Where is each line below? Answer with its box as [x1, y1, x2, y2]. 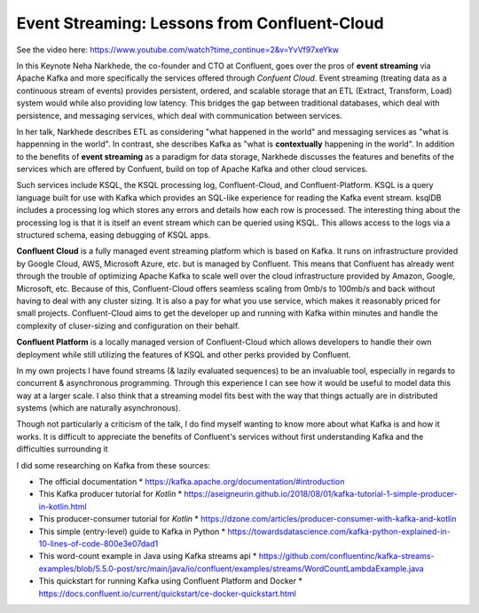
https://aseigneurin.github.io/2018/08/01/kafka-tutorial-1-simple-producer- [184, 489, 459, 499]
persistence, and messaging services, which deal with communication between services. [16, 110, 343, 121]
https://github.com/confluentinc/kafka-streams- [258, 551, 435, 562]
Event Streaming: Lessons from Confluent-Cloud [16, 13, 385, 33]
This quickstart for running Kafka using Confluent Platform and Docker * [38, 576, 303, 586]
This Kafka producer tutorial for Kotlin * [38, 489, 183, 499]
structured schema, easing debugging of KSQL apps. [16, 230, 211, 240]
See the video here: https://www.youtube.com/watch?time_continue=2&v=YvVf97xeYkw [16, 44, 340, 55]
